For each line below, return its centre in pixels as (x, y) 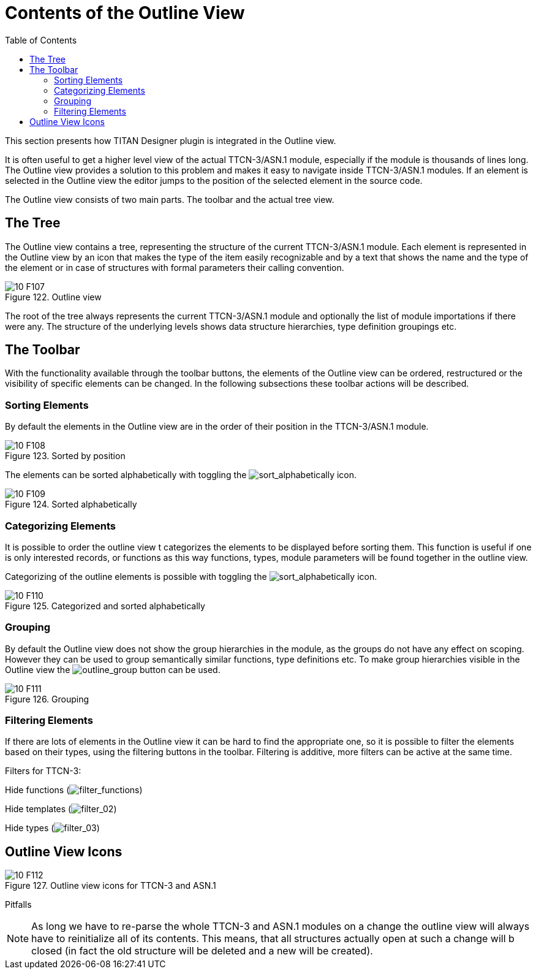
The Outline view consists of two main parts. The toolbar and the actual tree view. (170, 199)
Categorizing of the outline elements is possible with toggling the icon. (191, 576)
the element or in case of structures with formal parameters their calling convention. (175, 267)
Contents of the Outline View (125, 13)
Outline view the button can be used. (113, 669)
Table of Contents (41, 40)
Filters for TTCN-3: (43, 771)
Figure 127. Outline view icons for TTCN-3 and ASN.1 (111, 886)
